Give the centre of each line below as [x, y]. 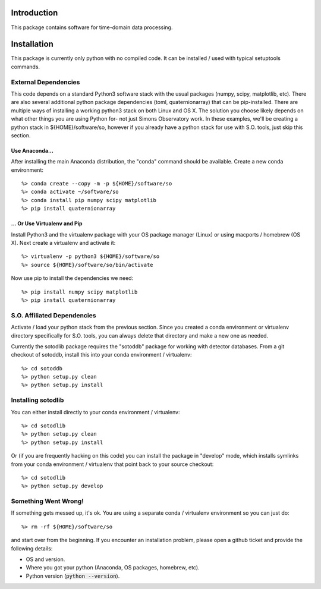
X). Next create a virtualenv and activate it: [63, 243]
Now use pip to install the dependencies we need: [72, 278]
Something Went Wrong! [48, 501]
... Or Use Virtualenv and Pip [47, 223]
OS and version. [45, 559]
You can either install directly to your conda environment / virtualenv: [95, 412]
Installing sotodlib [37, 400]
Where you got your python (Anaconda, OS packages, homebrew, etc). [113, 568]
